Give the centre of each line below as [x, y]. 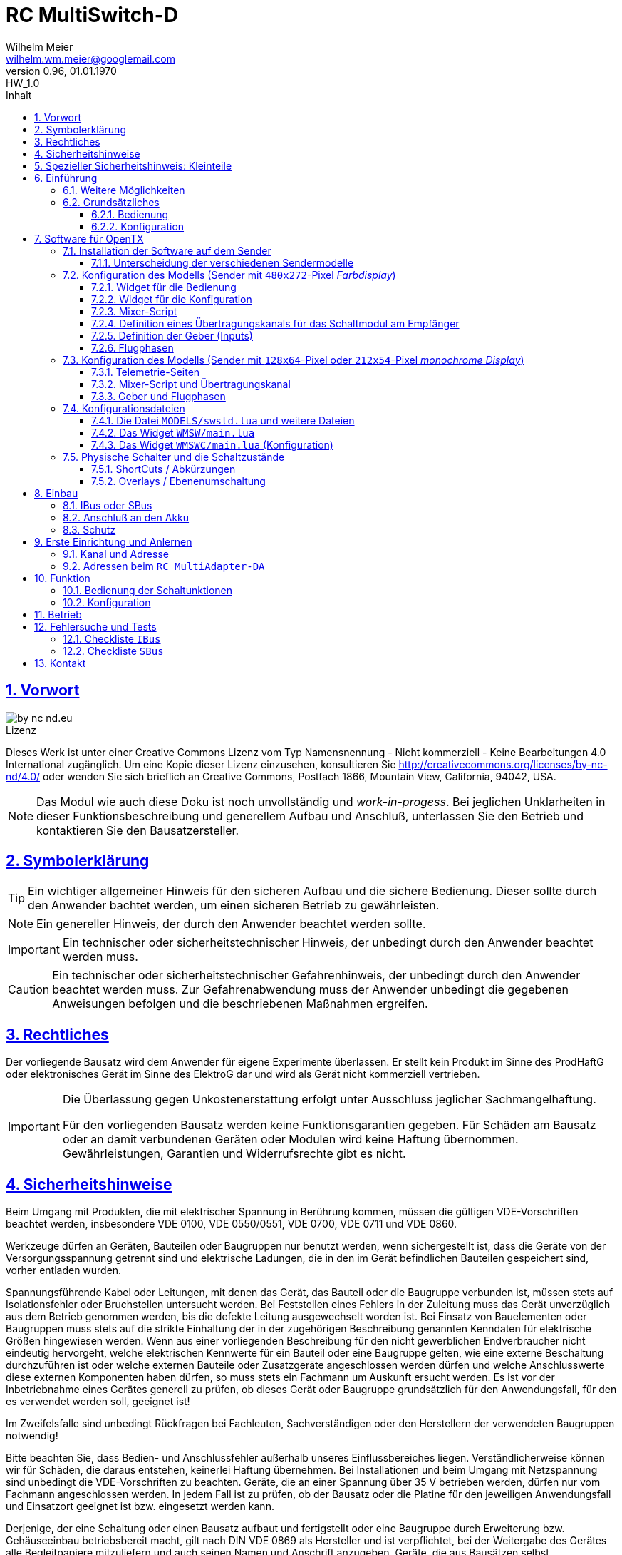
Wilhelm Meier [40, 46]
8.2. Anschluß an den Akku [126, 517]
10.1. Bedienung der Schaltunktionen [147, 590]
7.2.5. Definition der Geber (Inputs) [172, 335]
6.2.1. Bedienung [130, 214]
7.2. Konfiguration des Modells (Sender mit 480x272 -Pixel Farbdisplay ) [229, 275]
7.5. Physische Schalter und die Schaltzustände [174, 457]
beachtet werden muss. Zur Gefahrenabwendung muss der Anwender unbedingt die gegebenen [310, 990]
